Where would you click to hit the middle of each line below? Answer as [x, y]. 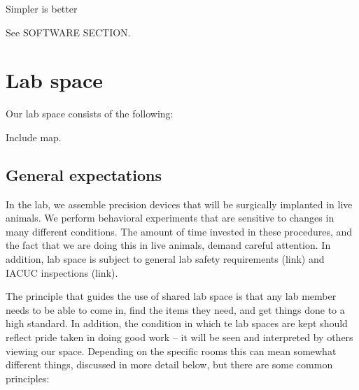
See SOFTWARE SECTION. [68, 32]
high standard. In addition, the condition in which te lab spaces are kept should [177, 323]
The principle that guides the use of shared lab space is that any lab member [171, 296]
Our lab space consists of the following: [90, 114]
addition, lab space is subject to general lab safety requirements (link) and [165, 259]
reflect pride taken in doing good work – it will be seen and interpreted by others [179, 337]
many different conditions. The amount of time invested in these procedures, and [179, 231]
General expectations [84, 174]
